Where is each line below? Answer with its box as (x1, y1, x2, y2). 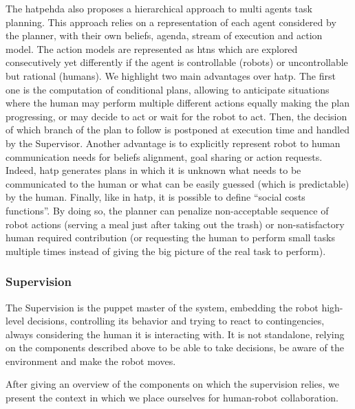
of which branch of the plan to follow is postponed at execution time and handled (6, 122, 349, 137)
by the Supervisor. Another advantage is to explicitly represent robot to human (6, 135, 341, 150)
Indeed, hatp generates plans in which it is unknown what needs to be (6, 163, 301, 177)
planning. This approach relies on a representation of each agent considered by (6, 14, 336, 29)
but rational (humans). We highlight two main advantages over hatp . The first (6, 68, 336, 82)
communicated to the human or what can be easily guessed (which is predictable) (6, 176, 349, 190)
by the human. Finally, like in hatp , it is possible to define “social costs (6, 190, 305, 204)
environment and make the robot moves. (6, 353, 176, 368)
